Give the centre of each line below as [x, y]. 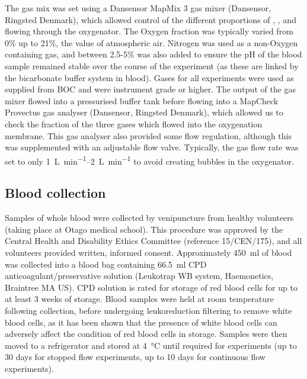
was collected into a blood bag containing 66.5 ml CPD [106, 264]
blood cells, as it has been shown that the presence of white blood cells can [141, 322]
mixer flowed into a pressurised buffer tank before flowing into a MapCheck [142, 100]
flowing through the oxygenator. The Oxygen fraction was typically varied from [149, 31]
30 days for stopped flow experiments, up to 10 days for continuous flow [135, 357]
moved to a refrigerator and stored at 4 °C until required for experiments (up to [151, 345]
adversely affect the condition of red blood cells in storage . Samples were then [146, 334]
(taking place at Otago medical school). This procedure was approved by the [144, 229]
